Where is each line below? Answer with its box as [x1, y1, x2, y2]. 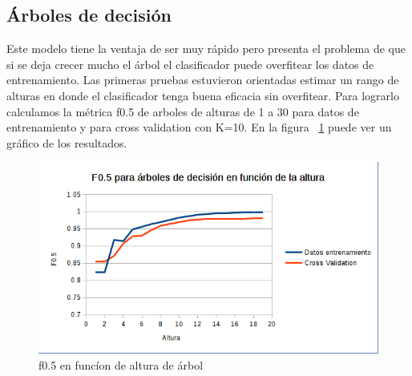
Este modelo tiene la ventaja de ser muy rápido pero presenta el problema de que [6, 40, 406, 57]
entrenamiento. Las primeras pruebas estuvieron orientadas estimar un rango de [6, 71, 399, 88]
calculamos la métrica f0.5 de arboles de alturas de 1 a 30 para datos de [6, 103, 359, 119]
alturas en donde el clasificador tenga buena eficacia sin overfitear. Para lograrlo [6, 87, 399, 103]
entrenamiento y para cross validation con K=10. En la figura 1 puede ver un [6, 119, 392, 135]
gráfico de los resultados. [6, 134, 127, 151]
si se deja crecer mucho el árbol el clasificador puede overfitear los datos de [6, 55, 374, 72]
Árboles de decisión [6, 2, 172, 27]
